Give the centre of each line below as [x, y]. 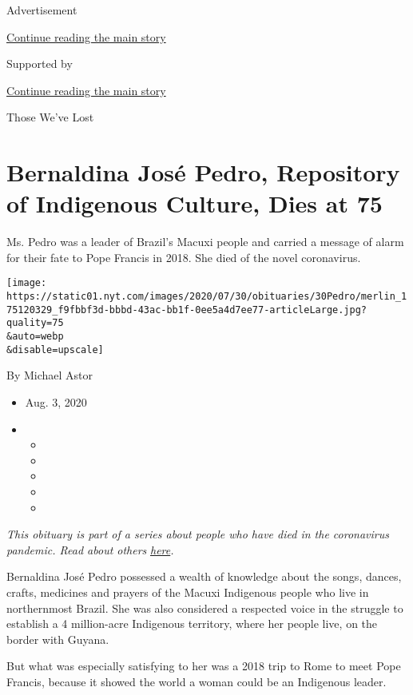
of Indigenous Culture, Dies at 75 [195, 203]
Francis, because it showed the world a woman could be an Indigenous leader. [197, 681]
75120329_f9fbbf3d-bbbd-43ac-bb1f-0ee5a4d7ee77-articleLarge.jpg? [187, 310]
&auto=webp [35, 337]
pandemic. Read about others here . [90, 549]
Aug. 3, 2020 [56, 402]
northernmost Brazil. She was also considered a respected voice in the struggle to [205, 608]
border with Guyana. [58, 639]
